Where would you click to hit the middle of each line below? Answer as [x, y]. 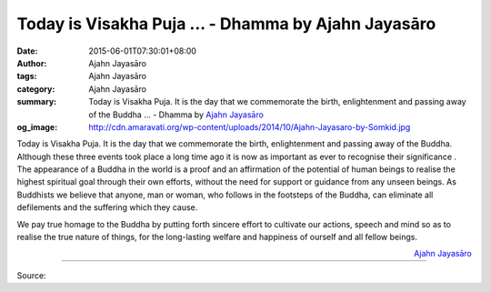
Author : [32, 63]
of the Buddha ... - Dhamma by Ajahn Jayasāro [176, 115]
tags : [27, 76]
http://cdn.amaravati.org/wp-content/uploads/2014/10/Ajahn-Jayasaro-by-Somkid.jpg [250, 126]
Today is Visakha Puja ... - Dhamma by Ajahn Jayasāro [226, 24]
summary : [37, 102]
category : [36, 89]
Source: [31, 275]
